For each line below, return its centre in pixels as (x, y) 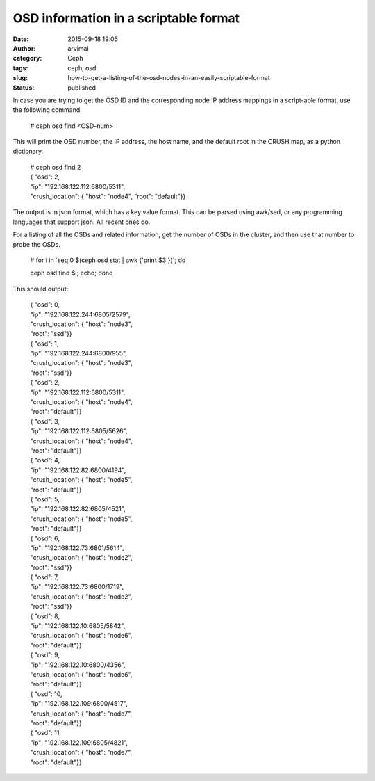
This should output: (41, 289)
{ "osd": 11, (46, 733)
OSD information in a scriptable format (126, 18)
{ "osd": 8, (45, 616)
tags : (20, 68)
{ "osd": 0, (45, 305)
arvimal (78, 48)
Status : (24, 88)
